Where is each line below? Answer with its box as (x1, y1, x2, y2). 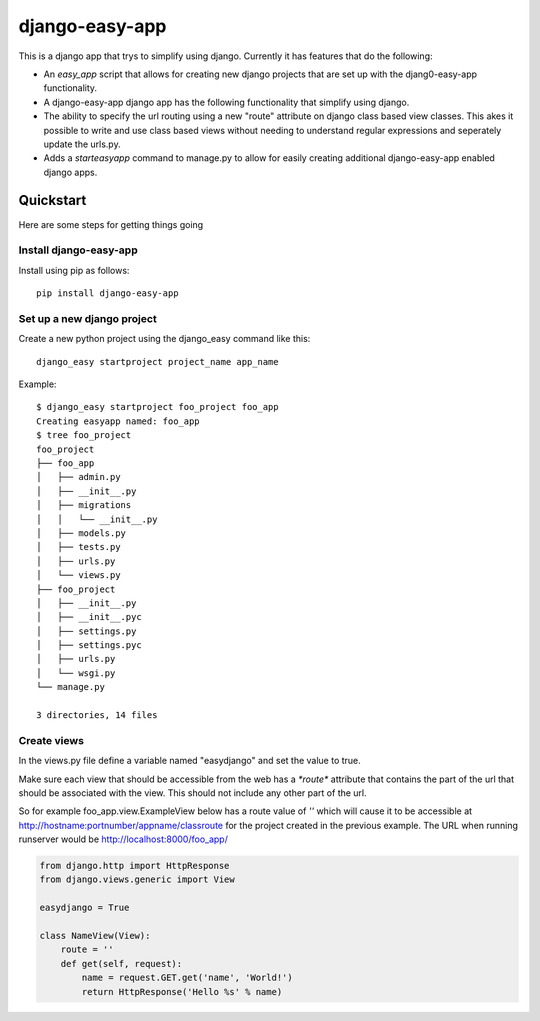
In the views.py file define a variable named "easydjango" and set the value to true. (18, 755, 362, 767)
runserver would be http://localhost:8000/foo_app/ (18, 833, 229, 845)
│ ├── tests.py (36, 541, 121, 553)
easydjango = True (39, 902, 130, 914)
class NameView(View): (39, 930, 151, 942)
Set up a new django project (18, 311, 157, 325)
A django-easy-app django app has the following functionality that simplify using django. (43, 96, 410, 108)
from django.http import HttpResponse (39, 860, 230, 872)
